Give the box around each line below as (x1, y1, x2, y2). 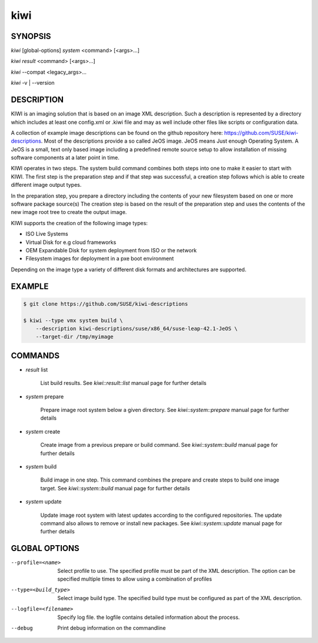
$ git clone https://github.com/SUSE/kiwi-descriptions (23, 301, 188, 307)
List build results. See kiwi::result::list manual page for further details (40, 380, 207, 387)
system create (25, 428, 61, 435)
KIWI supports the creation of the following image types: (11, 219, 148, 226)
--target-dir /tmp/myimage (35, 334, 114, 340)
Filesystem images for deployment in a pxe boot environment (25, 255, 174, 262)
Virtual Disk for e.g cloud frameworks (25, 239, 117, 246)
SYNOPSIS (11, 31, 51, 41)
